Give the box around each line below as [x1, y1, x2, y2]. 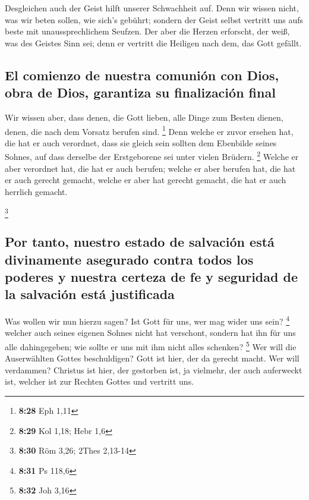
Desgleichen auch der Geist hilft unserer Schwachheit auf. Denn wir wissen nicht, [5, 2, 299, 14]
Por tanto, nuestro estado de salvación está [5, 232, 275, 251]
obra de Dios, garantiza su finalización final [5, 83, 276, 102]
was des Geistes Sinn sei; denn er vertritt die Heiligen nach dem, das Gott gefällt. [5, 36, 302, 49]
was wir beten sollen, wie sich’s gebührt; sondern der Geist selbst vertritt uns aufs [5, 13, 303, 26]
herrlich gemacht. [5, 185, 68, 197]
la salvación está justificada [5, 285, 175, 303]
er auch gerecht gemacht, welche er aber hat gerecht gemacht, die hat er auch [5, 174, 286, 186]
